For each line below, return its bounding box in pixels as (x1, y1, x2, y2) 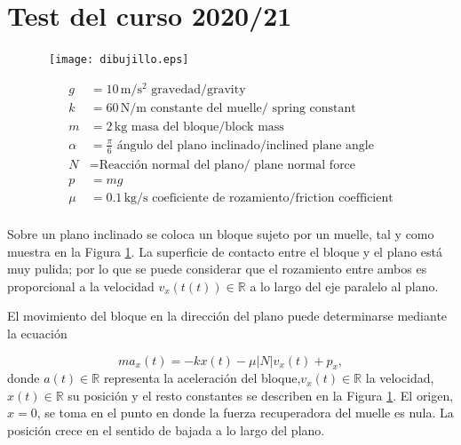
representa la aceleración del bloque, (103, 369, 301, 387)
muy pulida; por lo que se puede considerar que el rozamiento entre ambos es (7, 259, 427, 278)
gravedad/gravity (151, 83, 246, 96)
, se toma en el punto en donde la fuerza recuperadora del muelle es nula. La (36, 403, 454, 422)
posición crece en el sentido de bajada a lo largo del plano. (7, 421, 325, 440)
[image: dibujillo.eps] (49, 53, 189, 67)
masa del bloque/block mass (131, 120, 284, 133)
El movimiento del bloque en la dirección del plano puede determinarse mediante (7, 306, 448, 325)
